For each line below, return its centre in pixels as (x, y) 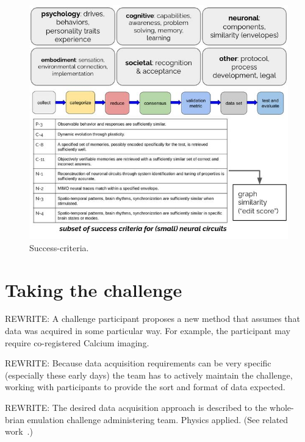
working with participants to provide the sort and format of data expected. (145, 387)
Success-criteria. (59, 247)
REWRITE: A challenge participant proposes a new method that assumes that (152, 319)
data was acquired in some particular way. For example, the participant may (148, 331)
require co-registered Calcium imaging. (77, 342)
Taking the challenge (94, 289)
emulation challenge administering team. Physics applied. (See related (158, 419)
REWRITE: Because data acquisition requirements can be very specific (138, 363)
